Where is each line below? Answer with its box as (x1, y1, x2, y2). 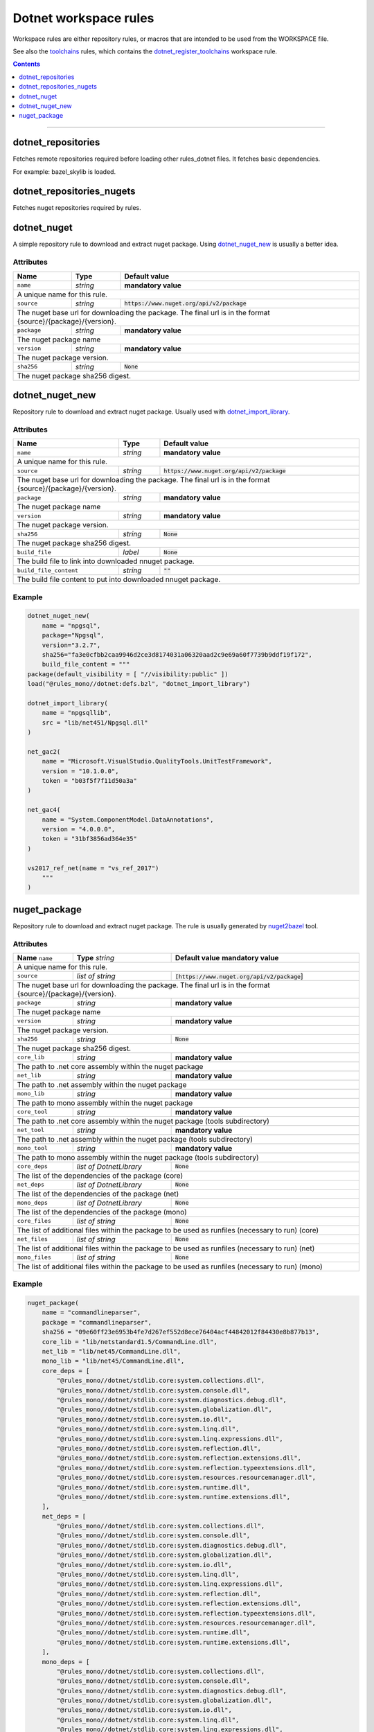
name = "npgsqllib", (42, 709, 112, 717)
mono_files (17, 1254, 52, 1261)
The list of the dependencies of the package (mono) (17, 1207, 187, 1217)
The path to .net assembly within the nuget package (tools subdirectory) (17, 1134, 253, 1144)
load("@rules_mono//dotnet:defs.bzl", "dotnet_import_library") (27, 680, 251, 688)
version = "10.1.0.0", (42, 767, 119, 775)
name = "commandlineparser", (42, 1309, 141, 1316)
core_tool (17, 1108, 48, 1115)
